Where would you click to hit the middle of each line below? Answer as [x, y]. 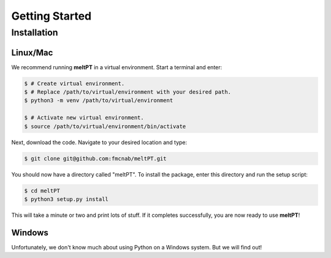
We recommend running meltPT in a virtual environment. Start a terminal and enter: [117, 67]
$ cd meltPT [42, 191]
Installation [35, 32]
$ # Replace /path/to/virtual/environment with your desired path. [128, 92]
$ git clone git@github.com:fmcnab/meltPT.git [95, 158]
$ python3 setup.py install [66, 199]
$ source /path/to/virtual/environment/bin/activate [105, 126]
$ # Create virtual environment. [74, 83]
